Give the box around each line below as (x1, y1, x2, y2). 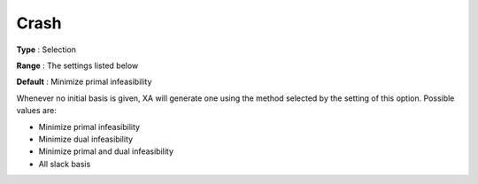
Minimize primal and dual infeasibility (38, 146, 174, 157)
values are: (16, 105, 57, 116)
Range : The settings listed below (16, 60, 139, 71)
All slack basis (38, 158, 91, 169)
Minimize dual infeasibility (38, 134, 133, 144)
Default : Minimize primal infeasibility (16, 76, 152, 88)
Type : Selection (16, 44, 77, 55)
